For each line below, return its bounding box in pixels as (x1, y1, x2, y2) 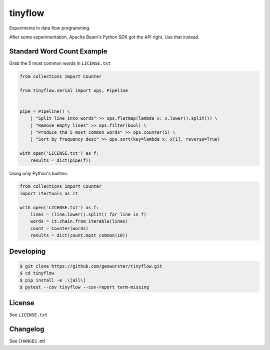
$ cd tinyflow (19, 270, 54, 276)
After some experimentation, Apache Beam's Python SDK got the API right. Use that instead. (9, 34, 200, 40)
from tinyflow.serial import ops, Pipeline (19, 87, 128, 93)
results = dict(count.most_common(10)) (30, 233, 128, 238)
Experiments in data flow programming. (9, 25, 91, 31)
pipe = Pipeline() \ (19, 108, 70, 114)
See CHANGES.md (9, 338, 45, 344)
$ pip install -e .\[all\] (19, 277, 86, 283)
